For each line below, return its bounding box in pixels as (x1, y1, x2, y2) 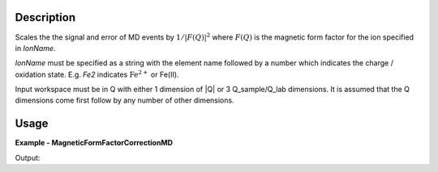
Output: (15, 153, 41, 162)
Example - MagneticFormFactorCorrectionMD (15, 138, 174, 148)
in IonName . (15, 43, 56, 52)
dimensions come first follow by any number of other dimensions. (15, 95, 234, 105)
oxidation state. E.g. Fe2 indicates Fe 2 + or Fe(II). (15, 69, 179, 79)
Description (15, 10, 76, 24)
